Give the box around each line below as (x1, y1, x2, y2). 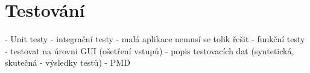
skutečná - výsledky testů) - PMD (5, 56, 130, 69)
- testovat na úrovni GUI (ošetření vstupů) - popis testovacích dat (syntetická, (5, 44, 294, 57)
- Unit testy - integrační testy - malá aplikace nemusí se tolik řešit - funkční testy (5, 33, 305, 45)
